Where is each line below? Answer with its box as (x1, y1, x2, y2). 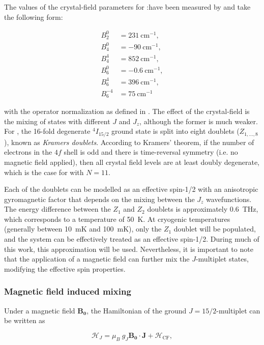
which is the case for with (4, 166, 84, 177)
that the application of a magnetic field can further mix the (4, 253, 190, 264)
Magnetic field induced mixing (4, 285, 131, 298)
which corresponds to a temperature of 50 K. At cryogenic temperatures (4, 213, 230, 224)
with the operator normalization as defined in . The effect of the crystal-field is (4, 106, 250, 117)
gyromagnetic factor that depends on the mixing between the (4, 193, 195, 204)
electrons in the (4, 147, 52, 157)
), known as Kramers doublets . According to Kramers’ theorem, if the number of (4, 136, 254, 147)
